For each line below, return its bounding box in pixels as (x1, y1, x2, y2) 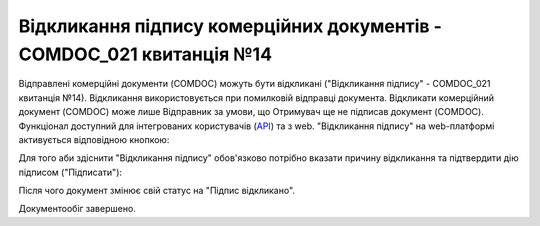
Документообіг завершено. (18, 203, 137, 215)
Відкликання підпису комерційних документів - (18, 15, 442, 37)
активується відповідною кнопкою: (18, 133, 170, 145)
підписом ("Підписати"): (18, 166, 123, 178)
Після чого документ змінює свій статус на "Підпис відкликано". (18, 185, 295, 197)
